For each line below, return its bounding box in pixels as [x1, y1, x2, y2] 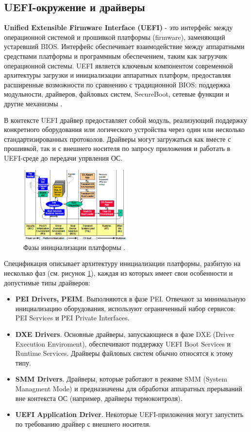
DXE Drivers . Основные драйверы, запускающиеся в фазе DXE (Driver [15, 329, 234, 339]
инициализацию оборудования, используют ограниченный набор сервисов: [15, 303, 236, 313]
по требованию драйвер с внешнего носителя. [15, 418, 151, 429]
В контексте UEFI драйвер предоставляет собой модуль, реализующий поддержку [4, 115, 247, 125]
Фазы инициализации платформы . [23, 242, 126, 252]
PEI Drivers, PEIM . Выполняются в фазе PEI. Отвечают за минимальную [15, 294, 246, 304]
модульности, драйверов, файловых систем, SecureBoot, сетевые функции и [4, 89, 229, 99]
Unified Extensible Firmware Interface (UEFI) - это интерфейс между [4, 22, 233, 33]
